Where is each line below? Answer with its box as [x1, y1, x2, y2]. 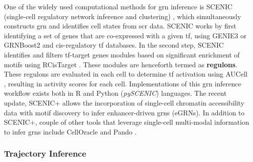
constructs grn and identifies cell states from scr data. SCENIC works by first [4, 21, 236, 31]
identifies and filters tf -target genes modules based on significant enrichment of [4, 49, 240, 59]
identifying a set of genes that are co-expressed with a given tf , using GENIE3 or [4, 30, 247, 40]
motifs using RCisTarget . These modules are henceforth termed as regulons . [4, 59, 237, 69]
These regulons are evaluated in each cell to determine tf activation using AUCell [4, 69, 248, 79]
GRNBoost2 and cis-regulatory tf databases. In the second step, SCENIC [4, 40, 224, 50]
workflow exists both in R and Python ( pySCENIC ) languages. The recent [4, 88, 227, 98]
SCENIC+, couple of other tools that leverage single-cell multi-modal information [4, 117, 249, 127]
